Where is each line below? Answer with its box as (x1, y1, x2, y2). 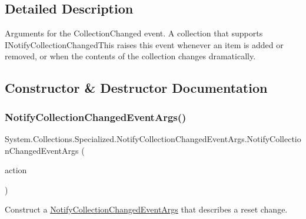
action (5, 164, 27, 176)
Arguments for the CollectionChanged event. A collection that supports (5, 27, 263, 39)
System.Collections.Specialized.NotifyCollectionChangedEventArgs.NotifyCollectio (5, 132, 301, 144)
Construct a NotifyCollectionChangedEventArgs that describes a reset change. (5, 203, 288, 215)
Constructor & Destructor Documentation (5, 79, 268, 97)
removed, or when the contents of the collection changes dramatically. (5, 50, 256, 62)
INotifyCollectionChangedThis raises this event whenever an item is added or (5, 38, 284, 50)
